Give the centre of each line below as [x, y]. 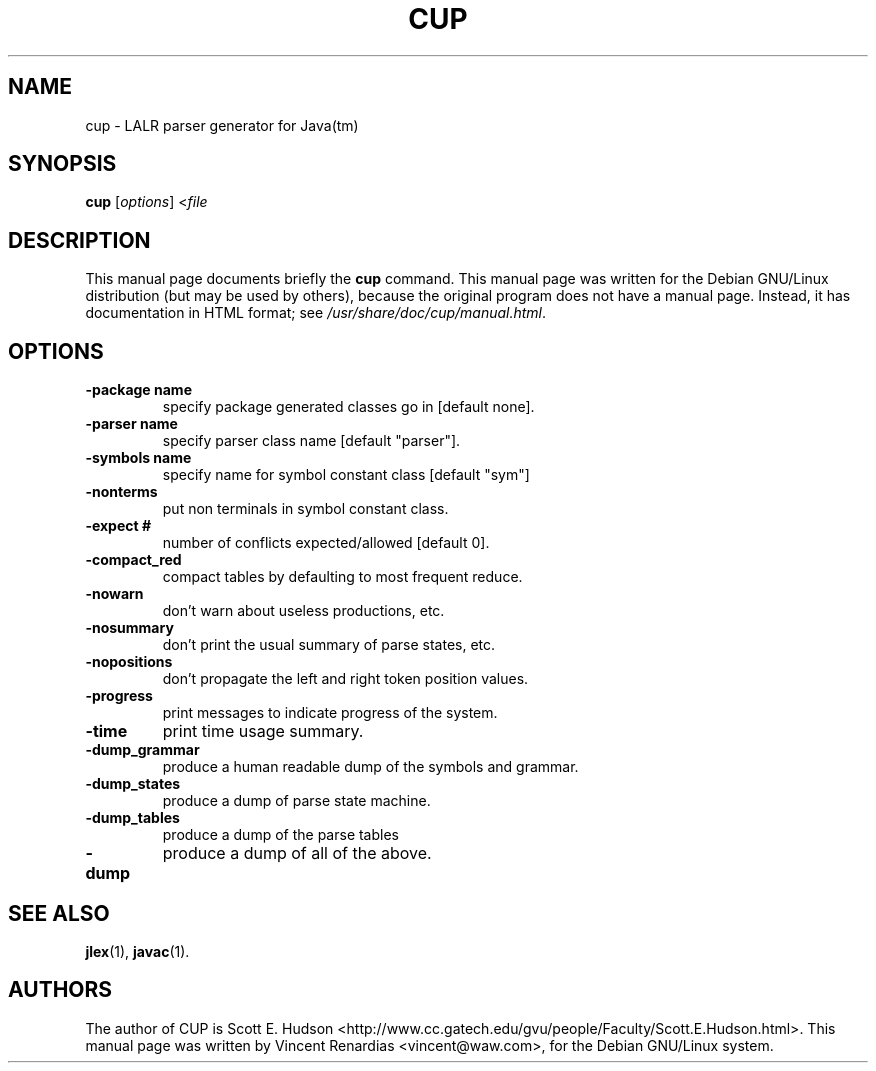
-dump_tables [132, 818]
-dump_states [133, 784]
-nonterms [121, 492]
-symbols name [138, 458]
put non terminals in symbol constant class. [305, 509]
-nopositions [129, 662]
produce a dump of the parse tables [280, 835]
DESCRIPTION [79, 240]
